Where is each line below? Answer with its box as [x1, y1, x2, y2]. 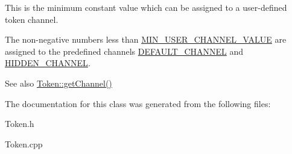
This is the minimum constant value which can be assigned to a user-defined [5, 1, 287, 13]
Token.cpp [5, 137, 43, 150]
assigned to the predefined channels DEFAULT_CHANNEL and [5, 45, 244, 57]
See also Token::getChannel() [5, 76, 112, 89]
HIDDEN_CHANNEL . [5, 57, 90, 69]
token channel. [5, 13, 59, 25]
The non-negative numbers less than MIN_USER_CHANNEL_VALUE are [5, 33, 287, 46]
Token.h [5, 117, 34, 130]
